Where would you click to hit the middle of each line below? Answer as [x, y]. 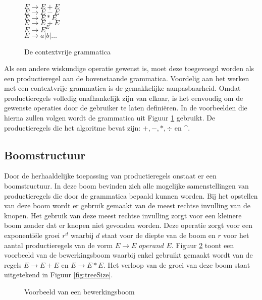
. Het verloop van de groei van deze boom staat [177, 264]
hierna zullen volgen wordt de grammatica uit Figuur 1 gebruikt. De [110, 118]
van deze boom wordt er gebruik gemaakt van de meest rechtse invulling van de [127, 205]
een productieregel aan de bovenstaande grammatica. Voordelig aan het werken [127, 78]
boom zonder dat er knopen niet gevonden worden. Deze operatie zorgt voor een [128, 225]
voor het [236, 235]
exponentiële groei [32, 235]
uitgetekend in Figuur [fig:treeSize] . [59, 275]
